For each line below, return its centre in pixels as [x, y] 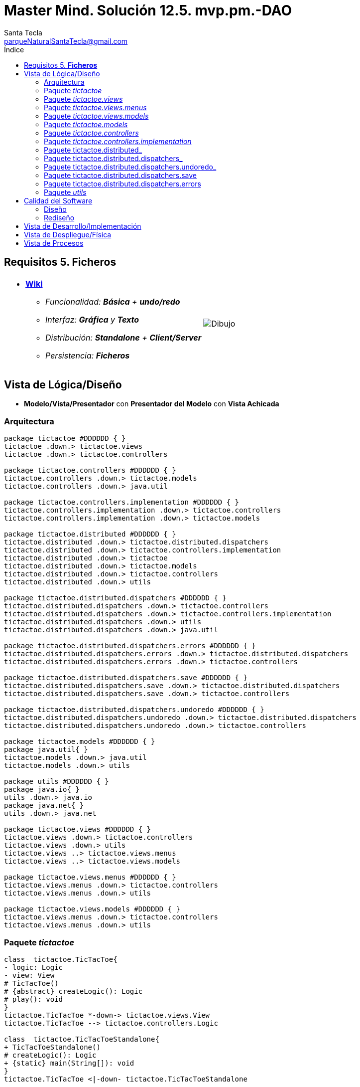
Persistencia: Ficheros [88, 355]
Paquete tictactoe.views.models [96, 116]
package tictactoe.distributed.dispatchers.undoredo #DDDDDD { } [134, 710]
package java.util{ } [46, 750]
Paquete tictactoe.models [86, 124]
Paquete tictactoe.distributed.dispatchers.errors [122, 183]
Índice [14, 49]
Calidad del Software [58, 200]
